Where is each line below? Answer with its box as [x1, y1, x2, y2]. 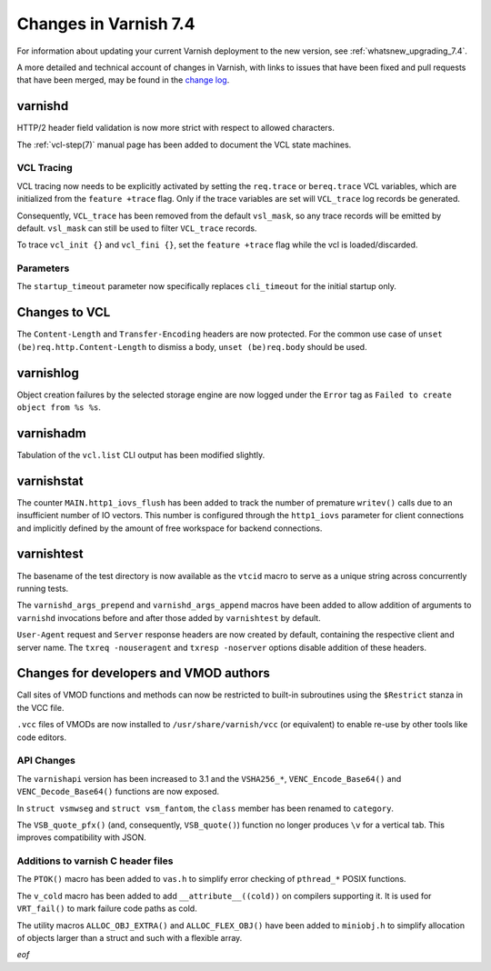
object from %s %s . [16, 402, 102, 413]
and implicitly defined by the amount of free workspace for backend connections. [16, 523, 323, 534]
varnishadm [16, 425, 86, 441]
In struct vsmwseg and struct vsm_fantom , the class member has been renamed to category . [16, 803, 395, 814]
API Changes [16, 755, 76, 767]
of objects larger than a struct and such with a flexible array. [16, 933, 243, 943]
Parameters [16, 262, 70, 275]
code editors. [16, 732, 67, 743]
